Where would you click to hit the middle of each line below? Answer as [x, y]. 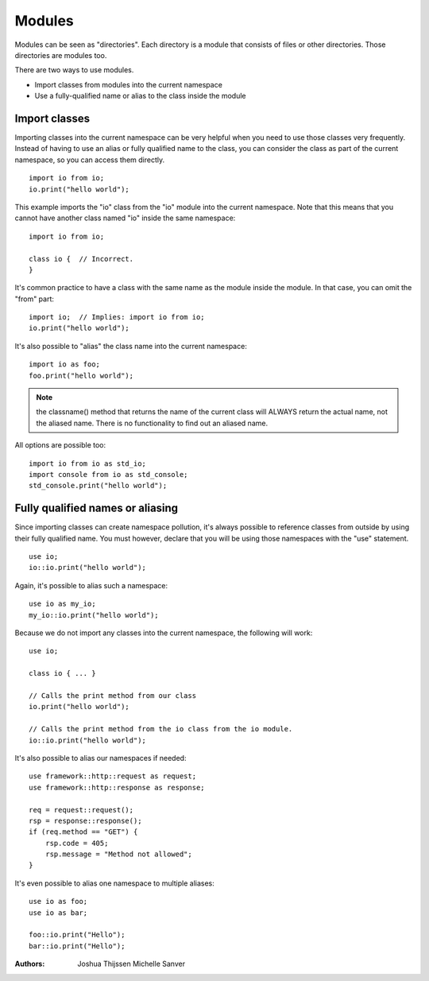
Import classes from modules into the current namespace [128, 84]
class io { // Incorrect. [81, 259]
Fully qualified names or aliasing [97, 508]
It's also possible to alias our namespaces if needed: [100, 758]
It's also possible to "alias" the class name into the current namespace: [131, 346]
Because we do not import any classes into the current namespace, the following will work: [164, 633]
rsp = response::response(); [85, 820]
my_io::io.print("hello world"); [94, 615]
